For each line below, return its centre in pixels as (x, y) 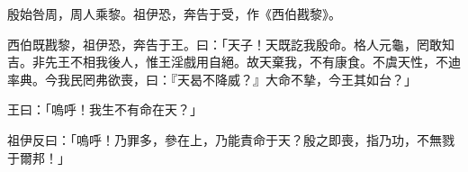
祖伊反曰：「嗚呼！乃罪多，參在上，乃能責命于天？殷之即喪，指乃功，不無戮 (231, 139)
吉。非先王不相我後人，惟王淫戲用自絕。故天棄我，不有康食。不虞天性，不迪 (234, 62)
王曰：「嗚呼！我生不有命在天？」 (105, 109)
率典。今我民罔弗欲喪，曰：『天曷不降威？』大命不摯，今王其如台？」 (212, 79)
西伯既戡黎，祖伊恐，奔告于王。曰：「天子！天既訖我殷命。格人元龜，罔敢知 (231, 44)
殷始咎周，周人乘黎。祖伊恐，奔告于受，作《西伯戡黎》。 (174, 14)
